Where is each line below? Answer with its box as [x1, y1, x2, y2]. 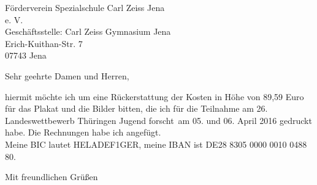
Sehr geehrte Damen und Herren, [5, 69, 129, 82]
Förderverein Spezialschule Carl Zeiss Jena [5, 1, 165, 13]
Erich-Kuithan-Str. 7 [5, 37, 83, 49]
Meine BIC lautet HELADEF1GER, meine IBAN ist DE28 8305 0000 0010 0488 [5, 137, 307, 150]
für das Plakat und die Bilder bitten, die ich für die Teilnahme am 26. [5, 102, 268, 115]
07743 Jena [5, 49, 47, 62]
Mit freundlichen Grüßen [5, 170, 98, 183]
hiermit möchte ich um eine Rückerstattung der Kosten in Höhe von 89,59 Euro [5, 90, 304, 103]
